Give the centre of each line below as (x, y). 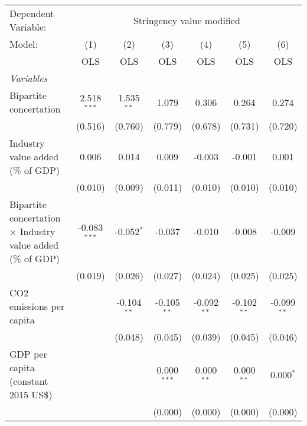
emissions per (37, 306)
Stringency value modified (187, 20)
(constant (29, 381)
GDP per (28, 354)
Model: (24, 44)
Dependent (32, 13)
